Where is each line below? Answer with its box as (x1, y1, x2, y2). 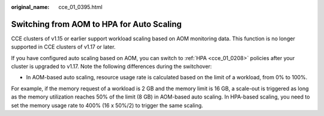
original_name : (11, 4, 50, 10)
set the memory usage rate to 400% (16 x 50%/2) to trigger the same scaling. (11, 102, 203, 109)
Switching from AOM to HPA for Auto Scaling (11, 19, 182, 29)
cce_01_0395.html (58, 4, 103, 10)
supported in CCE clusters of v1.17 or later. (11, 43, 116, 50)
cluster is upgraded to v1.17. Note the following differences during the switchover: (11, 63, 212, 70)
